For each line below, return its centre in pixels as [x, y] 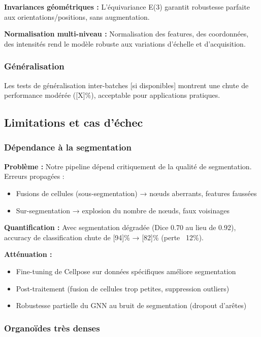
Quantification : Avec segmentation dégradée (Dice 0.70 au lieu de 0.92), [120, 227]
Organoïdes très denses [52, 328]
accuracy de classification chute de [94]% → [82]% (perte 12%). [104, 237]
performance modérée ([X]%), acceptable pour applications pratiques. [112, 95]
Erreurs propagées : [34, 176]
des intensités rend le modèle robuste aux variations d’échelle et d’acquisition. [125, 43]
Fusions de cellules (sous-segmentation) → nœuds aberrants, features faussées [136, 193]
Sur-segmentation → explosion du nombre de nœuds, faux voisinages [123, 210]
